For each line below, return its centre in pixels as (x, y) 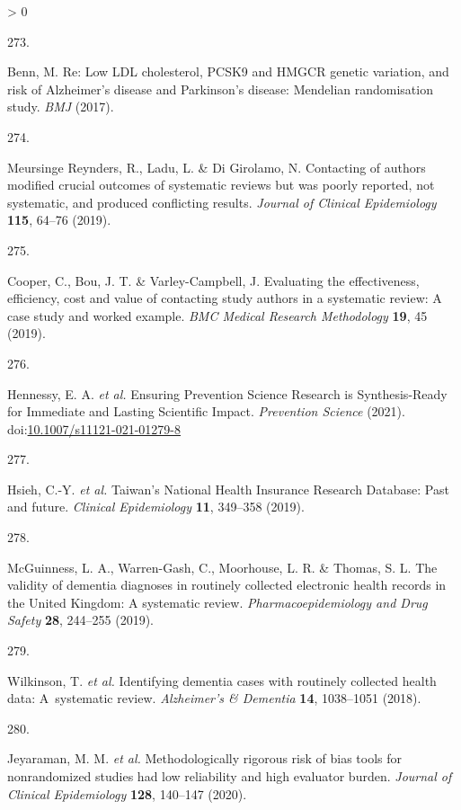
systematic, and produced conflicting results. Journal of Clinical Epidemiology (222, 202)
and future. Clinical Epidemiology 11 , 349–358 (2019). (156, 507)
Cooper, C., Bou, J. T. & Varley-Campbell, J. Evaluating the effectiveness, (213, 280)
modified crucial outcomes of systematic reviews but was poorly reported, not (221, 185)
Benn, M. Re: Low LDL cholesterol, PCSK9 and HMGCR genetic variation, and (228, 71)
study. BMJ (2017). (61, 107)
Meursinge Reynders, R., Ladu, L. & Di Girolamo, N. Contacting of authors (217, 167)
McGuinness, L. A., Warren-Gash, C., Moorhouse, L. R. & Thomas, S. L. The (222, 567)
